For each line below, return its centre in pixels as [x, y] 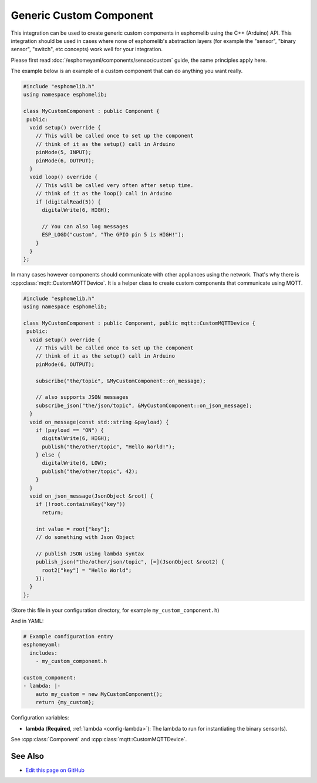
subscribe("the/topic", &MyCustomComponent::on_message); [121, 381]
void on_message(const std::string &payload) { [99, 422]
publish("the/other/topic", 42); [90, 471]
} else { [48, 455]
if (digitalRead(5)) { [68, 202]
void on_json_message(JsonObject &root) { [92, 496]
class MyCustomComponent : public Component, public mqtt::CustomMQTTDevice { [139, 323]
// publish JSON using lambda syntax [90, 554]
